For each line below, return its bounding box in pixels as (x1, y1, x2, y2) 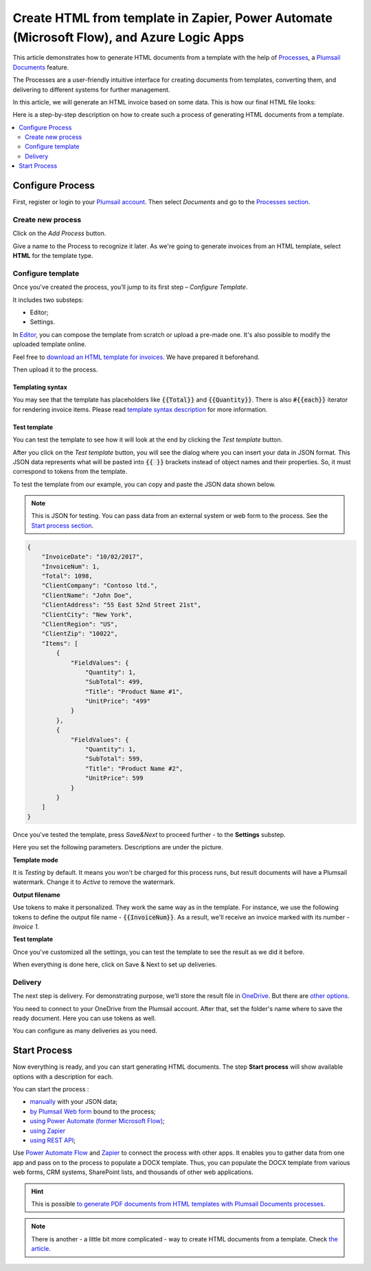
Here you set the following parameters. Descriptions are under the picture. (12, 843, 223, 851)
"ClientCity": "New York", (41, 611, 133, 618)
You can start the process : (12, 1085, 89, 1094)
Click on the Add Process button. (12, 229, 106, 237)
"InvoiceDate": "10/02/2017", (41, 553, 144, 561)
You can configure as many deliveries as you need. (12, 1027, 157, 1035)
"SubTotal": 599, (85, 755, 144, 763)
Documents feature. (12, 63, 69, 72)
